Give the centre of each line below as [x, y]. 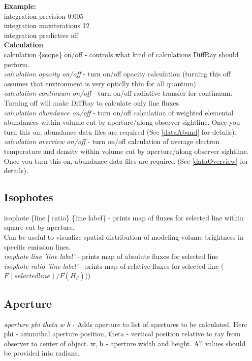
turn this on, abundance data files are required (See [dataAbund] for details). [120, 131]
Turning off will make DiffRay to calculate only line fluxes [92, 102]
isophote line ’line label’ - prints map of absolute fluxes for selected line [111, 256]
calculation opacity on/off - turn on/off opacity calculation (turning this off [117, 74]
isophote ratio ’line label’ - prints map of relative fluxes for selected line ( [114, 266]
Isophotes [29, 197]
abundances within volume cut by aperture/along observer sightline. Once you [122, 122]
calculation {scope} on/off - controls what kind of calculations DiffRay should [121, 54]
